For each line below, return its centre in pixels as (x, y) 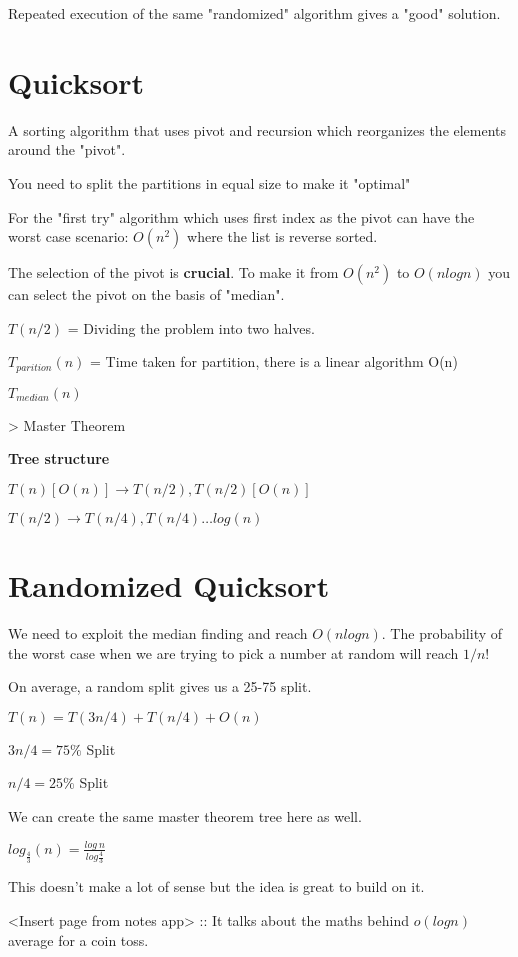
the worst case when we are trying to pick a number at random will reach (233, 652)
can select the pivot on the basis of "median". (146, 294)
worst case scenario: (68, 236)
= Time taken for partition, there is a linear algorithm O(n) (274, 361)
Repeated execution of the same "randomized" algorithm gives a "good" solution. (254, 13)
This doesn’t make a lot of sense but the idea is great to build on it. (216, 886)
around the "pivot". (67, 149)
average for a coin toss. (78, 939)
